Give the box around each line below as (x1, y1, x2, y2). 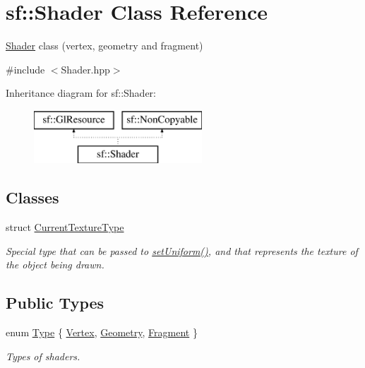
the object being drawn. (6, 257, 104, 272)
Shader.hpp (61, 61, 110, 76)
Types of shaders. (6, 348, 80, 363)
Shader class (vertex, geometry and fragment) (6, 38, 203, 53)
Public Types (6, 292, 104, 314)
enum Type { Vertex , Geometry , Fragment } (6, 325, 198, 340)
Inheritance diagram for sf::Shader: (6, 85, 156, 100)
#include (6, 61, 45, 76)
